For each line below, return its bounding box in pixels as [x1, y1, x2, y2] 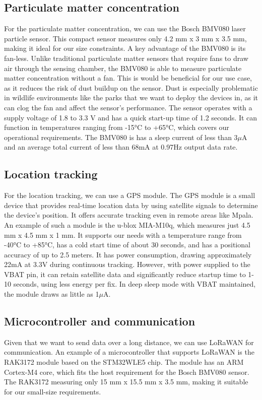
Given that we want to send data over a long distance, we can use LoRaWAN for [4, 337, 254, 347]
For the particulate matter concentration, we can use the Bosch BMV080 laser [4, 23, 246, 34]
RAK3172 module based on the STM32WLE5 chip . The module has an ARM [4, 357, 244, 367]
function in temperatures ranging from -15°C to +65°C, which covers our [4, 122, 229, 132]
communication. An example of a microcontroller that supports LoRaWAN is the [4, 347, 254, 357]
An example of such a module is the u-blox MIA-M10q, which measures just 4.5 [4, 219, 250, 230]
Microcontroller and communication [4, 313, 195, 329]
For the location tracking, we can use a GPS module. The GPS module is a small [4, 190, 255, 201]
